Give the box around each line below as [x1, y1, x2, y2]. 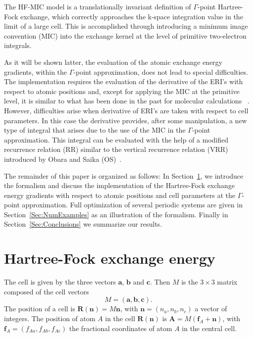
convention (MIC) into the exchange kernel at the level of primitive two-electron [4, 30, 247, 41]
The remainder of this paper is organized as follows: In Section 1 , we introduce [4, 170, 244, 181]
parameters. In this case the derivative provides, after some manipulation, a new [4, 115, 247, 125]
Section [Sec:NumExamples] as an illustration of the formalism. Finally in [4, 209, 228, 219]
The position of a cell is [4, 303, 76, 314]
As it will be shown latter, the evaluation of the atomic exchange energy [4, 56, 222, 67]
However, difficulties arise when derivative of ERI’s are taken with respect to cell [4, 105, 249, 115]
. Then [150, 277, 170, 287]
